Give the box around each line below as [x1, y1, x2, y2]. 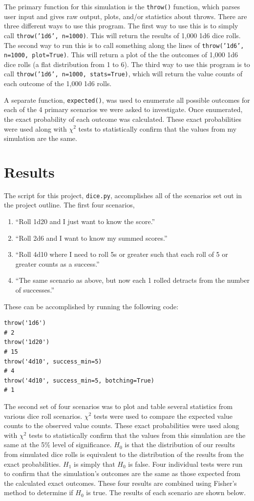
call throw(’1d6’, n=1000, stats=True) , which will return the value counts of [4, 68, 243, 79]
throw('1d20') [4, 339, 50, 346]
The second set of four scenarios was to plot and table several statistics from [4, 401, 233, 411]
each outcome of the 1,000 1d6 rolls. [4, 78, 112, 89]
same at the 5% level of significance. [4, 439, 112, 450]
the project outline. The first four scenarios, [4, 200, 135, 210]
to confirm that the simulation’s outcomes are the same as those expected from [4, 468, 241, 478]
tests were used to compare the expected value [93, 410, 233, 421]
